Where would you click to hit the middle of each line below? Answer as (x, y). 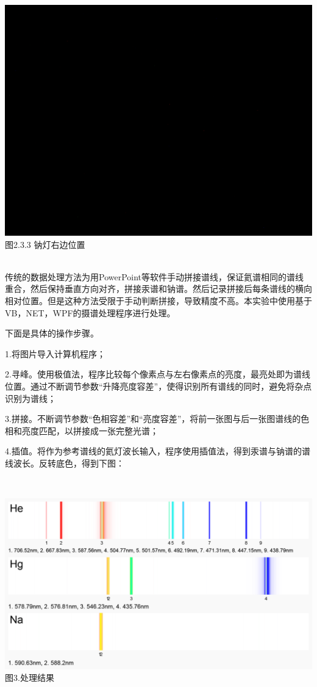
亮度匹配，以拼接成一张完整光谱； (90, 430)
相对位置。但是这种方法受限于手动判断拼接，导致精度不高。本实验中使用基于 (158, 300)
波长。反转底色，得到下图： (69, 463)
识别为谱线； (30, 398)
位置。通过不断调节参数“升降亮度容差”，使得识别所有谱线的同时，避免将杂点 (158, 386)
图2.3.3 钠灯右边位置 (45, 244)
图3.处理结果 (30, 678)
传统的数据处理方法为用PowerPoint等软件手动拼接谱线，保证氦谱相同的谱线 (155, 276)
